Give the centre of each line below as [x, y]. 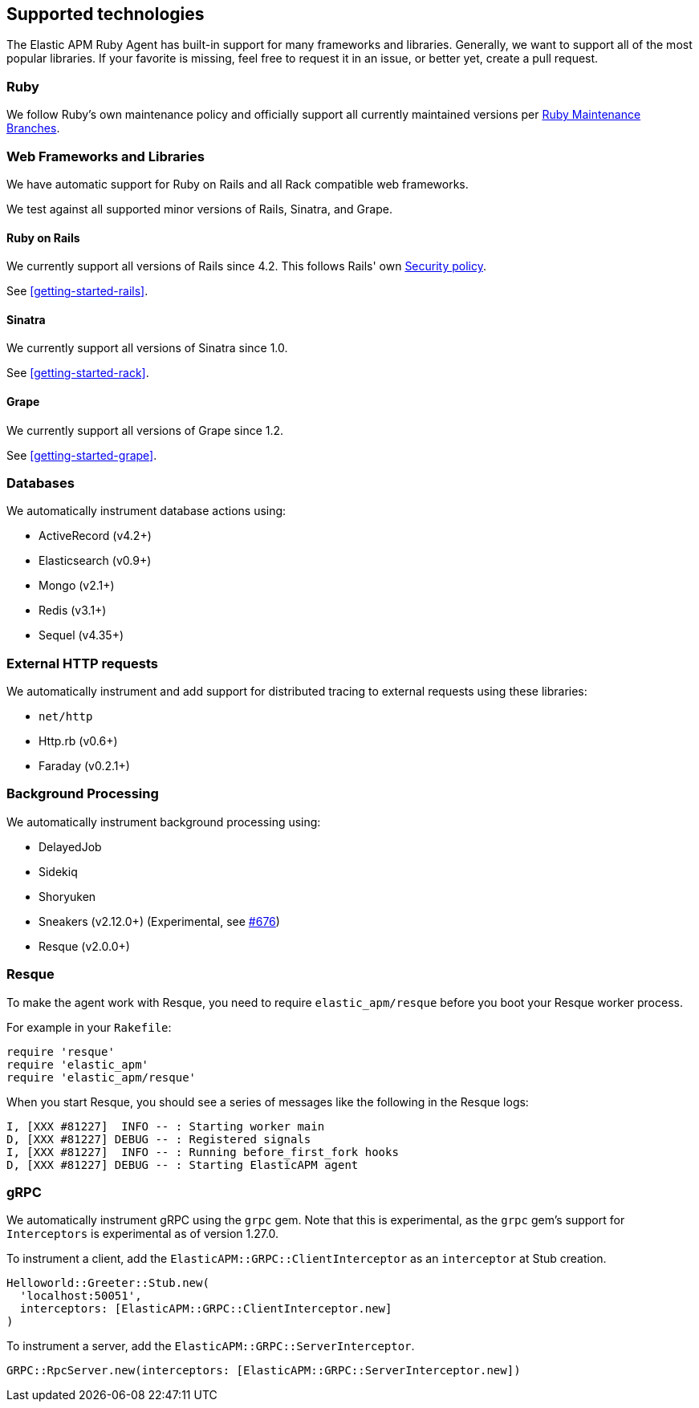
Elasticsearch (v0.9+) [95, 561]
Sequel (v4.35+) [81, 635]
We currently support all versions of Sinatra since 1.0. [147, 348]
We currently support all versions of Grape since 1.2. [145, 430]
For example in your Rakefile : [89, 1027]
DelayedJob [70, 846]
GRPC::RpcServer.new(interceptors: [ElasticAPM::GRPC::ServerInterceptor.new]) [264, 1371]
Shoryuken [67, 896]
